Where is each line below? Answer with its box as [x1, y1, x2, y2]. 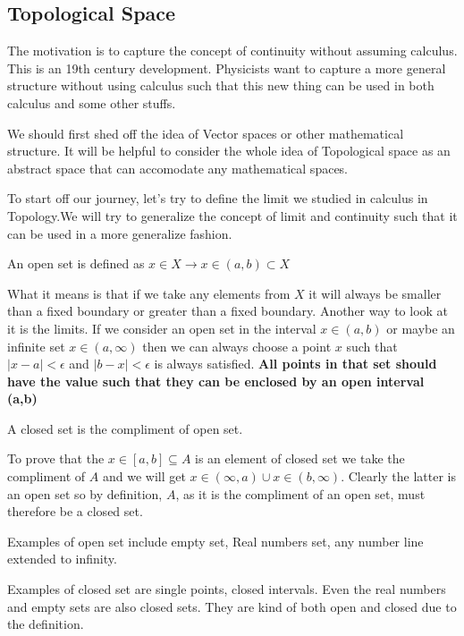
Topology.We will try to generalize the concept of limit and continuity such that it [7, 206, 458, 225]
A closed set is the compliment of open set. [7, 419, 243, 437]
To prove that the [7, 449, 105, 468]
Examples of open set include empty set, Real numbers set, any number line [7, 531, 424, 550]
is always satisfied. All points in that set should [154, 354, 437, 373]
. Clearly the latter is [341, 467, 457, 486]
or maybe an [386, 318, 455, 337]
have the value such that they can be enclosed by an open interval [7, 371, 425, 390]
